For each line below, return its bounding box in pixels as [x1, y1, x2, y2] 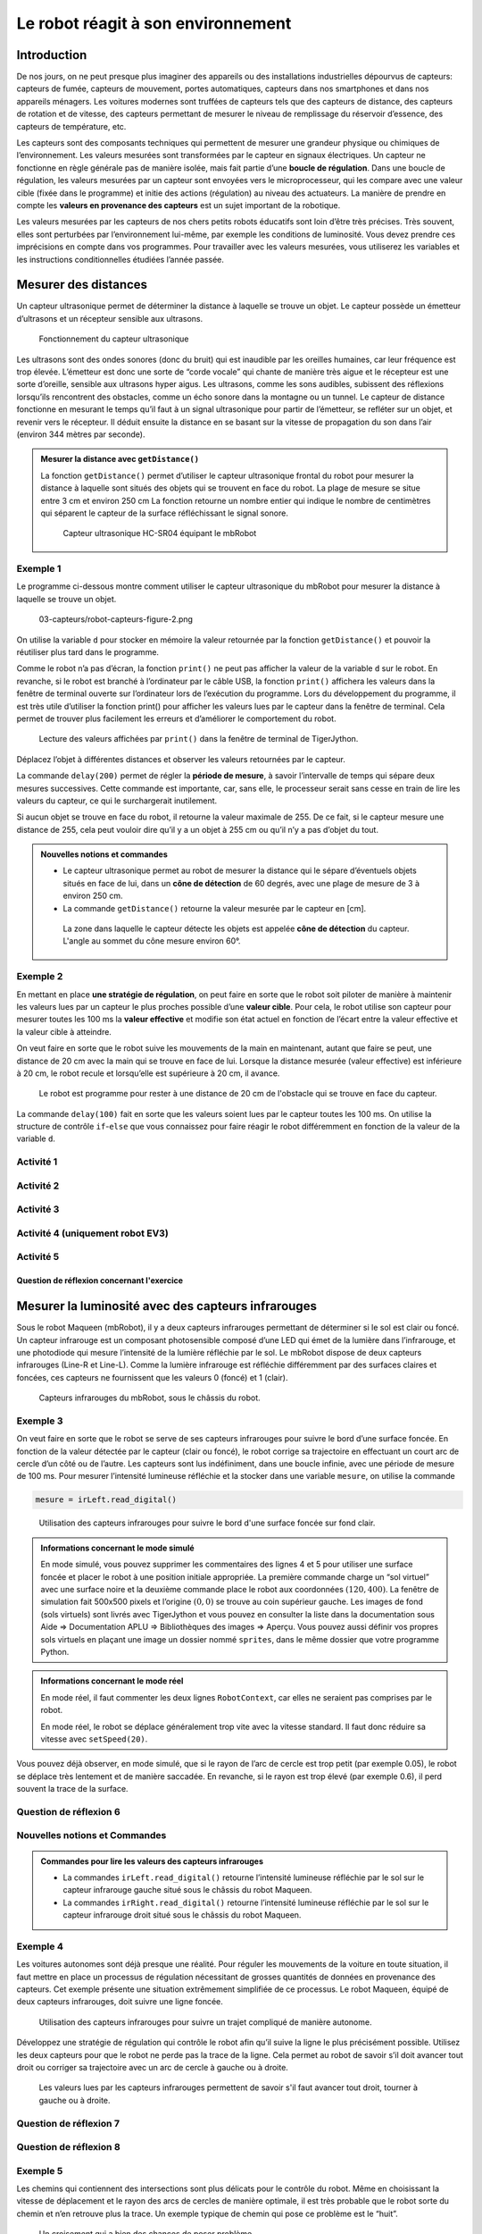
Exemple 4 [16, 1940, 64, 1953]
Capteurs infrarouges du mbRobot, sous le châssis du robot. [38, 1392, 261, 1403]
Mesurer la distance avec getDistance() [40, 454, 200, 465]
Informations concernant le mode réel [40, 1675, 184, 1686]
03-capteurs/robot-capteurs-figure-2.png [38, 614, 194, 625]
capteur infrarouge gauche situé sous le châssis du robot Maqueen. [62, 1885, 312, 1895]
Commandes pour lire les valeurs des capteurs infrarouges [40, 1855, 263, 1867]
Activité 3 [16, 1203, 60, 1215]
